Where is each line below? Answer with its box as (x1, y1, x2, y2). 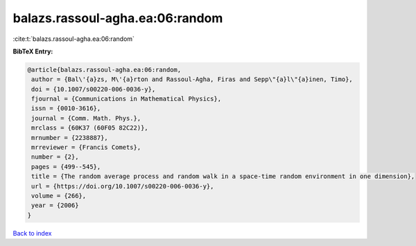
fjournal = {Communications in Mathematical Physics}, (31, 95, 222, 103)
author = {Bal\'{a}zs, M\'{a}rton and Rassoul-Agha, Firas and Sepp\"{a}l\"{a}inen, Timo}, (31, 76, 353, 83)
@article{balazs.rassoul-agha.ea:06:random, (27, 66, 182, 73)
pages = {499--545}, (31, 163, 101, 170)
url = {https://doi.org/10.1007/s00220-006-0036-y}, (31, 182, 214, 190)
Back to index (12, 229, 52, 237)
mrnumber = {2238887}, (31, 134, 109, 141)
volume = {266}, (31, 192, 87, 200)
